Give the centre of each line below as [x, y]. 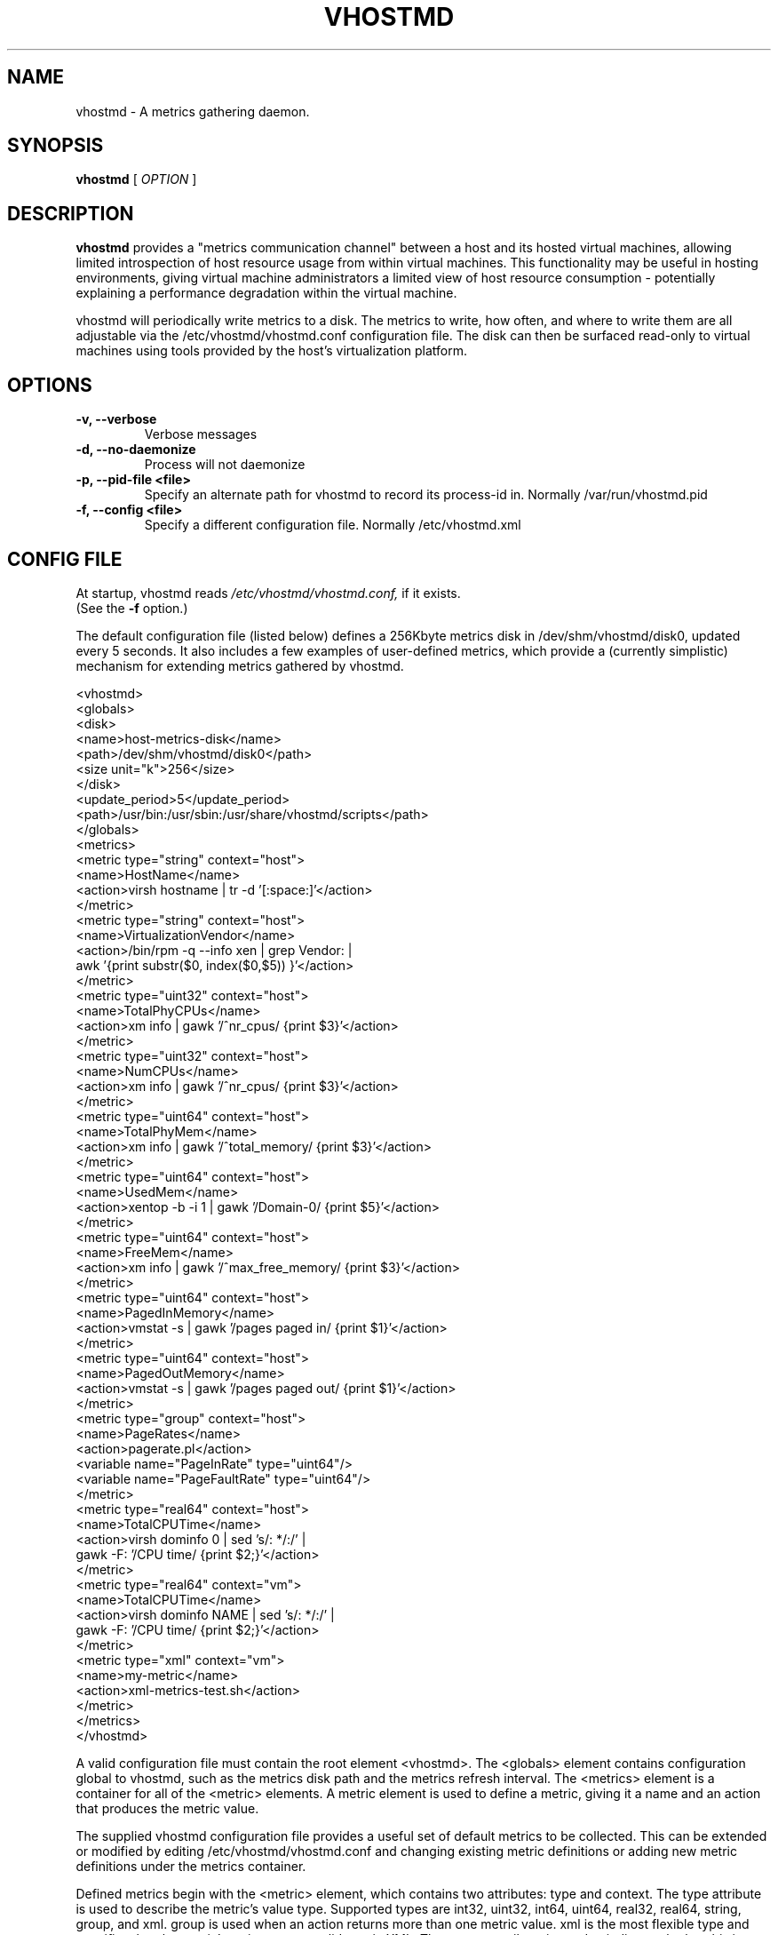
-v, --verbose [116, 419]
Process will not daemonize [225, 465]
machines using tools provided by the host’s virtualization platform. [272, 351]
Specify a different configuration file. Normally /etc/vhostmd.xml [333, 525]
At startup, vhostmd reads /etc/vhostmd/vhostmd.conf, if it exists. [268, 593]
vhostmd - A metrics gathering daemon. [193, 111]
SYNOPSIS [56, 146]
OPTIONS [50, 385]
